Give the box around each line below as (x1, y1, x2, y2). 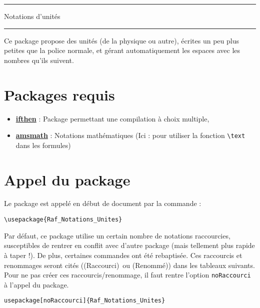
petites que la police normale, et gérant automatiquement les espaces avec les (4, 45, 240, 55)
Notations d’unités (4, 11, 60, 21)
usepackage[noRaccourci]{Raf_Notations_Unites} (4, 297, 165, 304)
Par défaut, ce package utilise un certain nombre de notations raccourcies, (4, 230, 230, 240)
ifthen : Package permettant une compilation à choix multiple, (15, 113, 209, 123)
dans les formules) (15, 139, 71, 150)
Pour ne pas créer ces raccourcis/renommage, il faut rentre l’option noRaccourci (4, 269, 251, 280)
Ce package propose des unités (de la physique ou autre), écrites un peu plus (4, 35, 239, 45)
